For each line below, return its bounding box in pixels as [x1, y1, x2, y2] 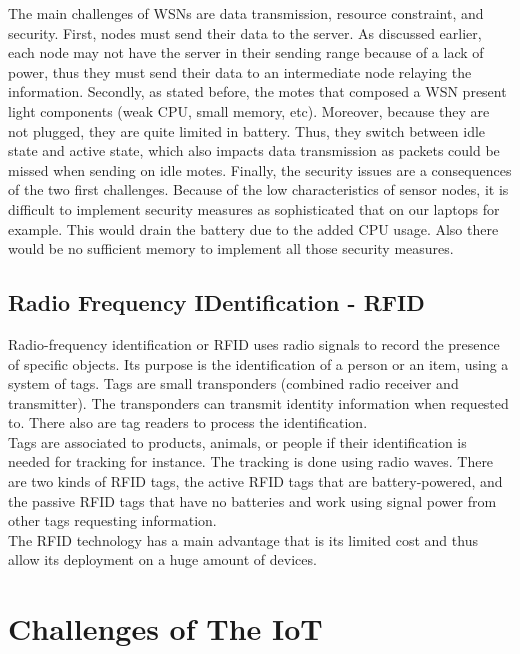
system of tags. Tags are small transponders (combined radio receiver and [8, 373, 459, 394]
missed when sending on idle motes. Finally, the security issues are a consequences [8, 159, 512, 180]
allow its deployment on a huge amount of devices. [8, 549, 317, 570]
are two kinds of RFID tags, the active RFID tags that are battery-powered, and [8, 471, 503, 492]
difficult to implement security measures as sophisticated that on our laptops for [8, 198, 500, 219]
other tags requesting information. [8, 510, 217, 531]
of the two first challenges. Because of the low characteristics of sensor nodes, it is [8, 179, 509, 200]
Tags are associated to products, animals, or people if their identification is [8, 431, 467, 452]
